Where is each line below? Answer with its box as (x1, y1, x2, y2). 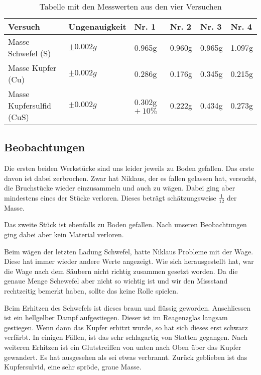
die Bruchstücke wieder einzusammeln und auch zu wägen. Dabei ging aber (4, 182, 235, 193)
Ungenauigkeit (68, 21, 126, 32)
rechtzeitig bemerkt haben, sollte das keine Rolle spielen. (4, 285, 178, 296)
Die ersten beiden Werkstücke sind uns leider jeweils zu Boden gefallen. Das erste (4, 163, 254, 173)
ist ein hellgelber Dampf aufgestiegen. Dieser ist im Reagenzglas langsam (4, 312, 228, 323)
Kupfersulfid (8, 100, 51, 111)
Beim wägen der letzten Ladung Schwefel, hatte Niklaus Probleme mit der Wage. (4, 246, 253, 256)
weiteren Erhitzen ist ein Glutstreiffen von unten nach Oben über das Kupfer (4, 341, 241, 352)
